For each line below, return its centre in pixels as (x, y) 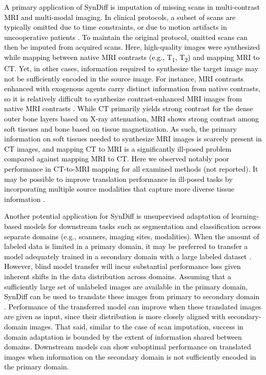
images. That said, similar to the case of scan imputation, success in (136, 326)
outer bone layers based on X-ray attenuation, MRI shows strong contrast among (132, 119)
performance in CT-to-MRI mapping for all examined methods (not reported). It (131, 169)
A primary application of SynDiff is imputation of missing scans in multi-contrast (132, 7)
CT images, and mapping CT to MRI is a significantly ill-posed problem (118, 148)
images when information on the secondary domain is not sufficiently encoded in (130, 356)
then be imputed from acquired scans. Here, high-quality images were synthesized (132, 47)
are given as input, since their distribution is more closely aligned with (115, 316)
